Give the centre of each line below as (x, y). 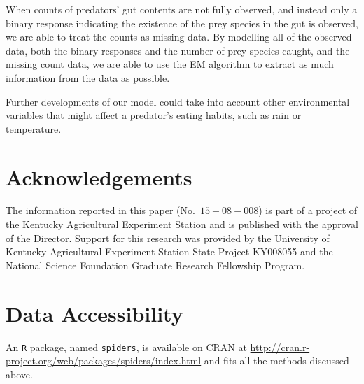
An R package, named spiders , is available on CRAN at (126, 347)
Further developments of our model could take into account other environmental (178, 101)
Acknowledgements (99, 177)
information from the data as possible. (88, 77)
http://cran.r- (280, 347)
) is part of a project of (308, 210)
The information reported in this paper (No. (100, 210)
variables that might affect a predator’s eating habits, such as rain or (154, 115)
